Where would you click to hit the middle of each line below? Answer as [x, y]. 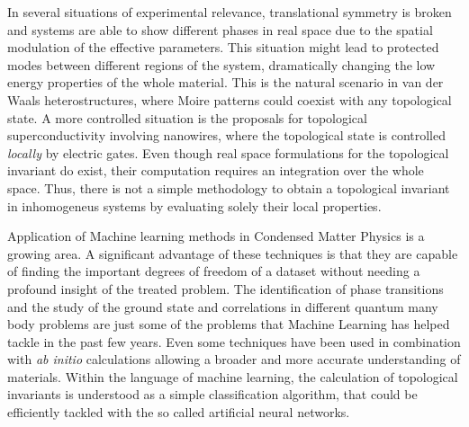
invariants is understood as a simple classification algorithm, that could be [212, 394]
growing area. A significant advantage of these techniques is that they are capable [233, 253]
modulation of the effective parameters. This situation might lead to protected [223, 47]
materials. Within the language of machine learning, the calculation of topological [233, 376]
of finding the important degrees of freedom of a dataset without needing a [214, 271]
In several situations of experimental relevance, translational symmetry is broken [230, 12]
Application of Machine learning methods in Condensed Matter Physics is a [216, 236]
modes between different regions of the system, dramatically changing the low [221, 64]
